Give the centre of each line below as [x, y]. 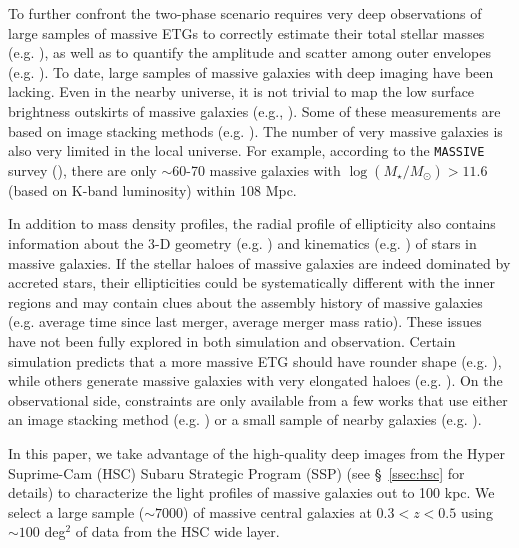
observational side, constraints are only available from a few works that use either [258, 399]
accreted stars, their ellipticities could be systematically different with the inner [252, 282]
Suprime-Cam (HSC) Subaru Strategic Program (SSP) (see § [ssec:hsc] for [236, 472]
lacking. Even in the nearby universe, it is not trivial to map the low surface [241, 91]
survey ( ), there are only [82, 169]
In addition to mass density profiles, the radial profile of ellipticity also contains [252, 223]
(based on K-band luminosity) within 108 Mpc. [152, 189]
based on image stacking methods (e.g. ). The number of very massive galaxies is [255, 130]
